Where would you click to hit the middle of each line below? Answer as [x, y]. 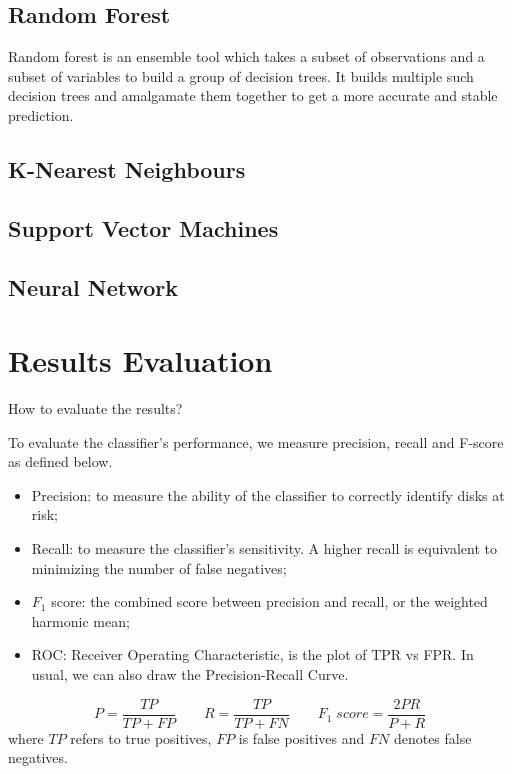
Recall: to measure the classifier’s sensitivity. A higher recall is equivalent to [264, 548]
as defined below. [60, 461]
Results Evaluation [140, 360]
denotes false [432, 737]
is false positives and [301, 737]
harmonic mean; [80, 620]
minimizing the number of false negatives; [159, 567]
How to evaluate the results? [95, 408]
